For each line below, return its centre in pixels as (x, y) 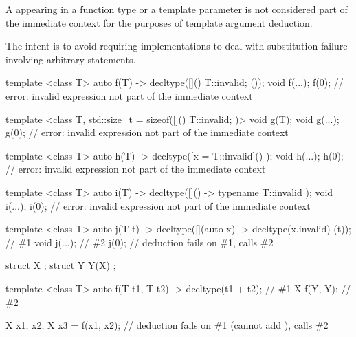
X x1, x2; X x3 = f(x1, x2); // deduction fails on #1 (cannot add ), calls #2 (167, 325)
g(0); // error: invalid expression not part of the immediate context (147, 132)
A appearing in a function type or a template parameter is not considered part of (177, 9)
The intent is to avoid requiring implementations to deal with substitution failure (177, 46)
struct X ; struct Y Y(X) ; (61, 265)
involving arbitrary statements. (71, 59)
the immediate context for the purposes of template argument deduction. (159, 22)
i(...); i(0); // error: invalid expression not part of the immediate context (158, 205)
